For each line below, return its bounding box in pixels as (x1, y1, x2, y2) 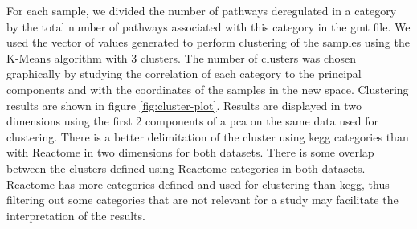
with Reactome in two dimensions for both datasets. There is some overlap (6, 144, 374, 161)
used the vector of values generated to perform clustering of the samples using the (6, 34, 410, 51)
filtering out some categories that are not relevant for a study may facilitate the (6, 191, 399, 208)
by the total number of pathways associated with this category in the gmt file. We (6, 18, 411, 35)
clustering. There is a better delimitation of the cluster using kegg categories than (6, 128, 409, 145)
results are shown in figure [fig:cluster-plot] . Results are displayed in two (6, 96, 362, 113)
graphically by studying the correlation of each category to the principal (6, 65, 362, 82)
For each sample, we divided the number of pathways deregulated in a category (6, 2, 397, 18)
